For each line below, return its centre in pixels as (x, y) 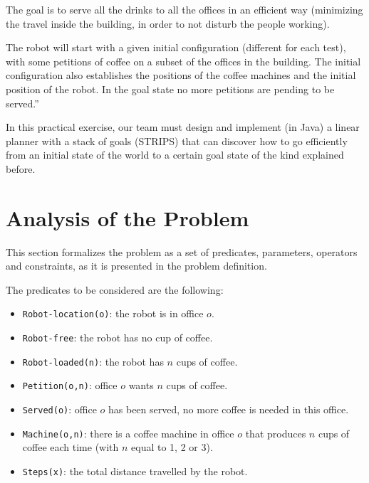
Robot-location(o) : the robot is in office (113, 313)
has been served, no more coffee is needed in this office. (229, 409)
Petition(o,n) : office (70, 385)
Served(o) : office (59, 409)
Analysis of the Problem (128, 217)
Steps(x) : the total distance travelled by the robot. (135, 471)
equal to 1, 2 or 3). (172, 447)
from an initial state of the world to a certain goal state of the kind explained (175, 155)
